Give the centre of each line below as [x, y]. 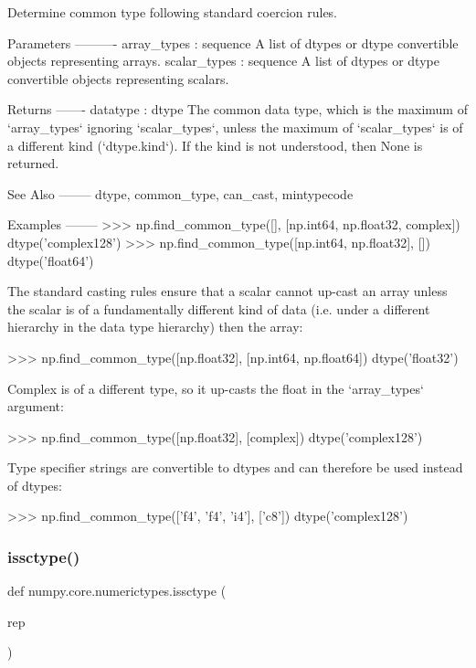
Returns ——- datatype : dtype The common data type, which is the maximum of [238, 109]
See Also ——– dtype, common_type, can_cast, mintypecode [180, 193]
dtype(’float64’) [51, 260]
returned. [33, 163]
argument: [36, 406]
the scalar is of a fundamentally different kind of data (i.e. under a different [219, 308]
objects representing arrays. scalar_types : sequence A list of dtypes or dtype [223, 61]
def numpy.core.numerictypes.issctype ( [117, 591]
